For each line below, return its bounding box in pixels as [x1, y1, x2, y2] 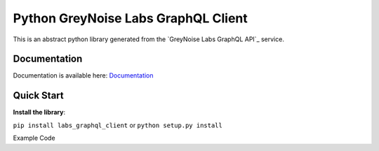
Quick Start [13, 89, 64, 101]
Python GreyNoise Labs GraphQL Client [13, 10, 248, 26]
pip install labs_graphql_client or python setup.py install [13, 121, 222, 129]
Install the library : [13, 108, 66, 117]
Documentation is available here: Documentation [13, 71, 154, 80]
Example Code [13, 134, 55, 143]
